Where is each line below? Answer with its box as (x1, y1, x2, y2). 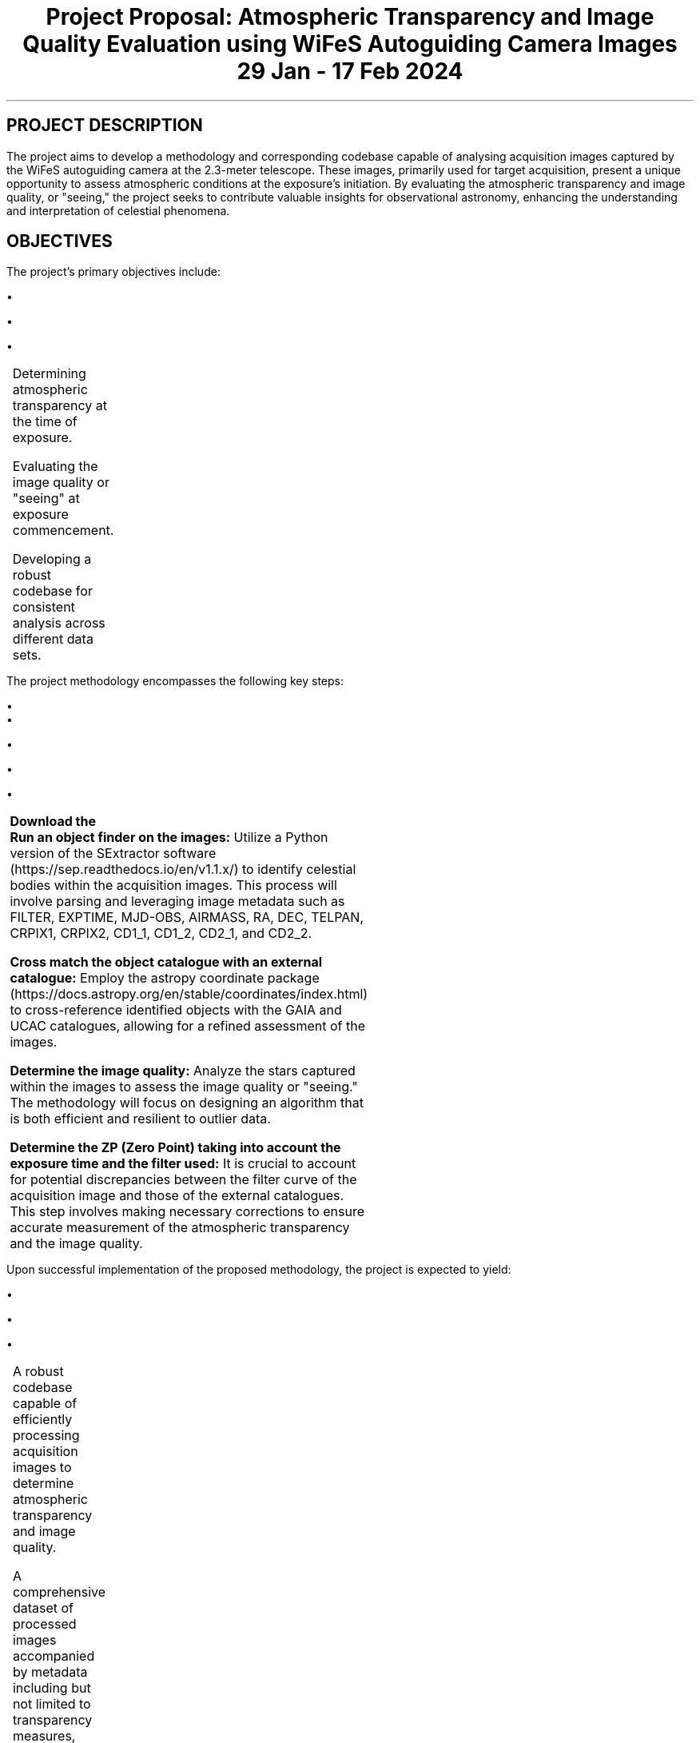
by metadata (12, 1664, 88, 1681)
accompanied (12, 1648, 95, 1665)
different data (12, 631, 93, 648)
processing (12, 1427, 80, 1444)
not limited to (12, 1696, 91, 1713)
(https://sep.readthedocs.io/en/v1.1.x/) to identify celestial (10, 861, 356, 878)
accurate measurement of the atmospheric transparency (10, 1219, 350, 1236)
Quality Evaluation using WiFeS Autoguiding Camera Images (22, 30, 678, 58)
